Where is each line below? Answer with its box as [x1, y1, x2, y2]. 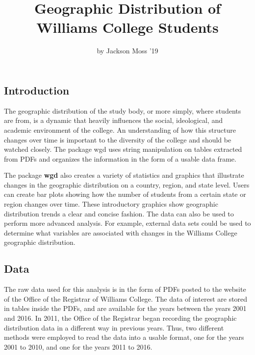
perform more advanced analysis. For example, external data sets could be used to [4, 218, 251, 228]
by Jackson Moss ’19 [97, 46, 158, 56]
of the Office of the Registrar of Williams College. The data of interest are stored [4, 293, 248, 304]
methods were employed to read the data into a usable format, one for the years [4, 332, 244, 342]
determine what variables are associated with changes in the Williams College [4, 227, 237, 237]
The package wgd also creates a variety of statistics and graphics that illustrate [4, 170, 244, 180]
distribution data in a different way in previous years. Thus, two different [4, 322, 224, 332]
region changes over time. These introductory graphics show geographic [4, 199, 218, 209]
